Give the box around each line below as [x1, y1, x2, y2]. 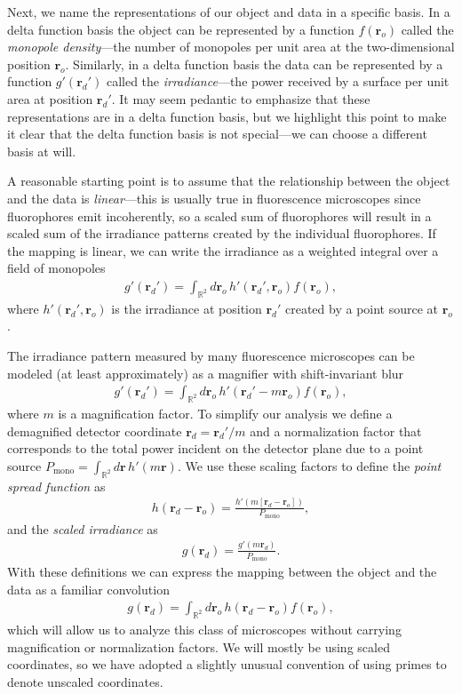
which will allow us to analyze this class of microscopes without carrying [7, 620, 402, 638]
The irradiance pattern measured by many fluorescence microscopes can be [7, 346, 415, 364]
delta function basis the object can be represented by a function [7, 20, 354, 38]
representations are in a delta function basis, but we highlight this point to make [7, 107, 447, 125]
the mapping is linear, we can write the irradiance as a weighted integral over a [7, 241, 439, 259]
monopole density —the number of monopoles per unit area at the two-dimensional [7, 37, 455, 56]
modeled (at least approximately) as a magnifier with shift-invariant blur [7, 363, 404, 382]
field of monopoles [7, 259, 106, 277]
